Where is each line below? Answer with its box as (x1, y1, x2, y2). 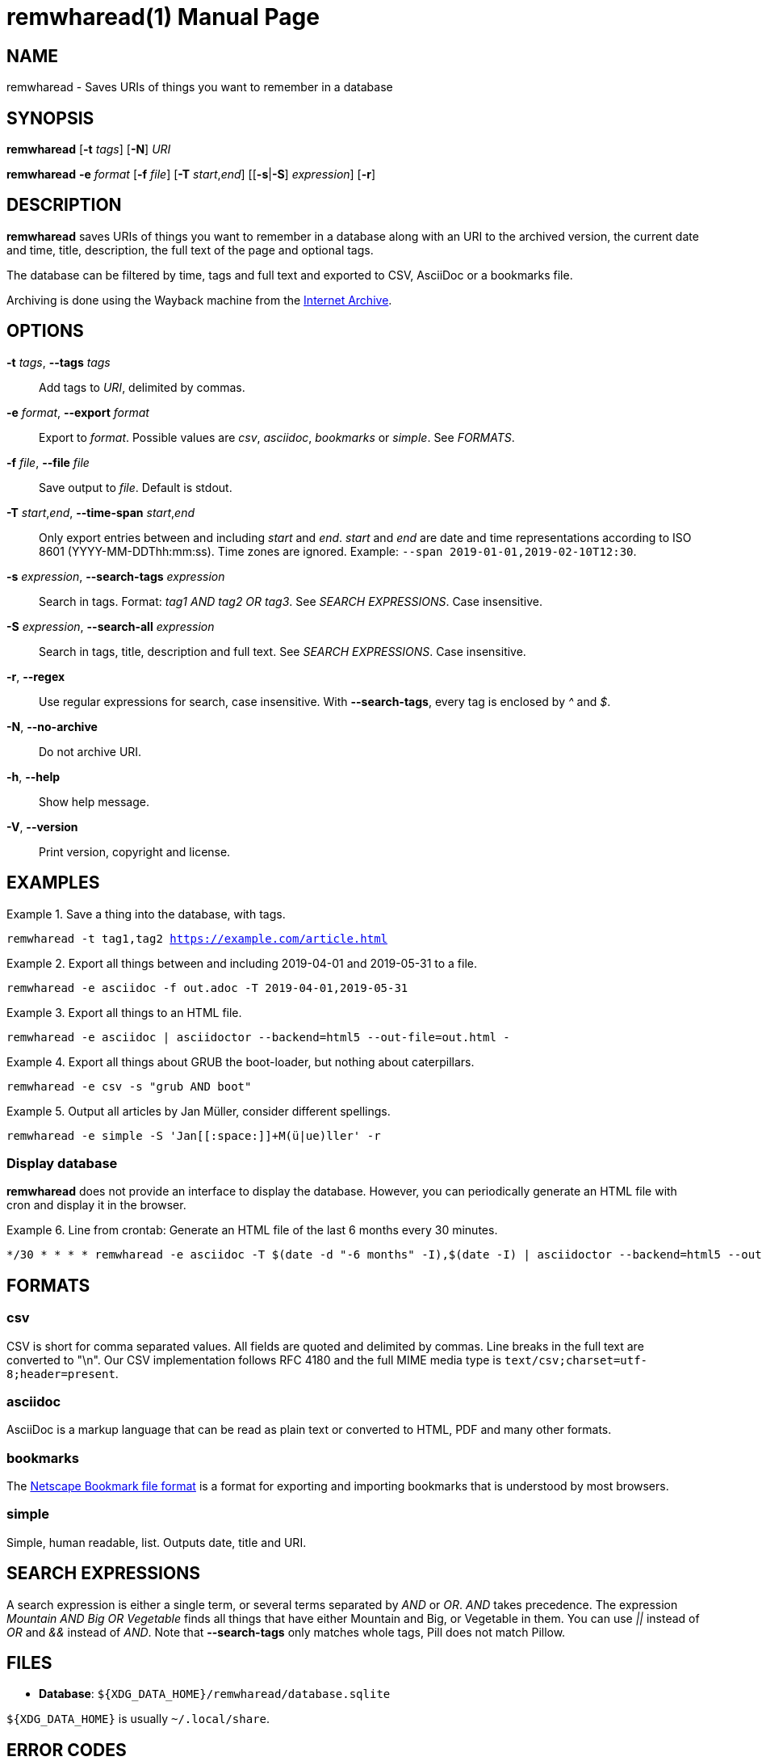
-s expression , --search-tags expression (6, 569, 225, 583)
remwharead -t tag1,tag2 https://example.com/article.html (6, 931, 388, 945)
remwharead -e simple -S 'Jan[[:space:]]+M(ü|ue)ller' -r (6, 1128, 381, 1142)
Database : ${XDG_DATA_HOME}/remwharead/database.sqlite (39, 1687, 391, 1701)
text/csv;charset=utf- (505, 1353, 648, 1367)
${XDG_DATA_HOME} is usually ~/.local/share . (6, 1712, 270, 1726)
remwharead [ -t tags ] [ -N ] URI (6, 142, 171, 157)
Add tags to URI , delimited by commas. (39, 380, 245, 394)
